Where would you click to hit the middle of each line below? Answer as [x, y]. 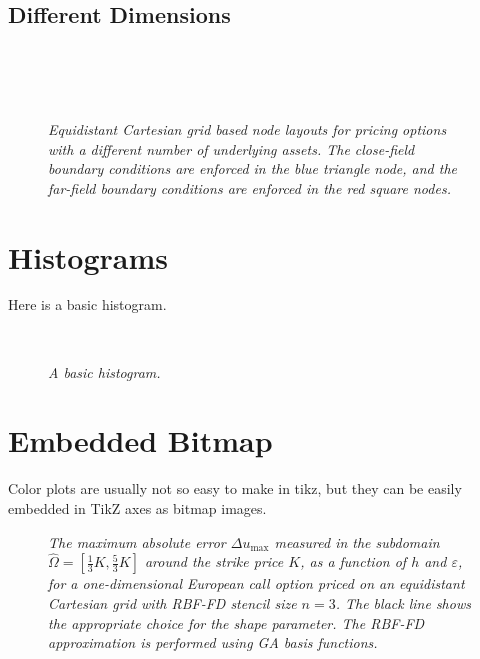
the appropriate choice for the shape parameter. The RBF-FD [236, 622]
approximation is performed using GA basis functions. [213, 642]
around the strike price [214, 561]
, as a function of [353, 561]
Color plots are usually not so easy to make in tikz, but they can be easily [235, 488]
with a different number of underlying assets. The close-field [231, 148]
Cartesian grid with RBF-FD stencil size [172, 602]
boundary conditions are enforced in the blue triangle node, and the [252, 168]
